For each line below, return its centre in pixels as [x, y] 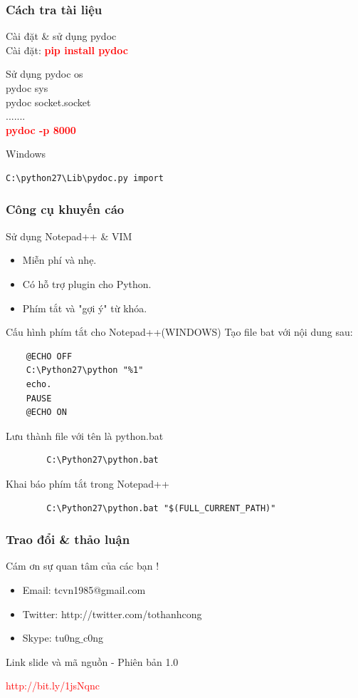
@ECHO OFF [49, 356]
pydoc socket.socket [48, 102]
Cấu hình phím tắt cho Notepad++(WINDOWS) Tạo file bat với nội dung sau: [179, 332]
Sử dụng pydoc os [44, 74]
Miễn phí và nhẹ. [59, 260]
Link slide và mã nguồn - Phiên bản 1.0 [92, 661]
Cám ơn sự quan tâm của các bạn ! [83, 566]
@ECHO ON [46, 412]
